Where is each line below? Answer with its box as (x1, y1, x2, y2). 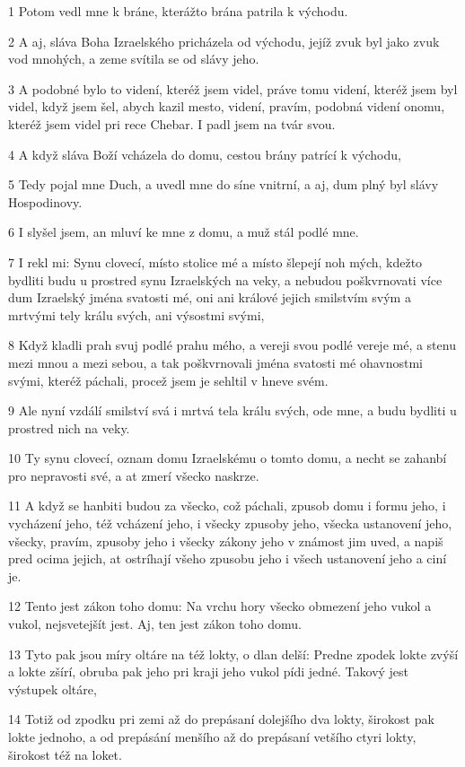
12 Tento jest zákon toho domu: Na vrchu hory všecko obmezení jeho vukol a (8, 597, 432, 615)
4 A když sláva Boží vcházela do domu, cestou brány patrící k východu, (8, 144, 401, 163)
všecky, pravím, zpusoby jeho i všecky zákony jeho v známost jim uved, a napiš (8, 531, 443, 550)
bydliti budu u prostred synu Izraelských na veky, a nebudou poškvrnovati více (8, 270, 443, 289)
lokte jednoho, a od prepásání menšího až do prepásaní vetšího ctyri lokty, (8, 728, 417, 745)
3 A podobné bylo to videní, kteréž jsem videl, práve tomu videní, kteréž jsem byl (8, 79, 458, 98)
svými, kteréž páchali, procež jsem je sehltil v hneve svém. (8, 370, 329, 389)
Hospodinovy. (8, 192, 83, 211)
